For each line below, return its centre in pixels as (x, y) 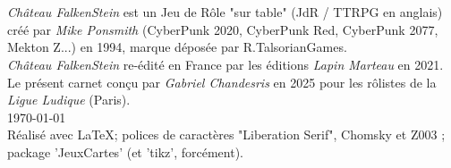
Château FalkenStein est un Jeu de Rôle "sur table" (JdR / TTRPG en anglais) (225, 12)
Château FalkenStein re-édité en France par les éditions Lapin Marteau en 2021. (225, 64)
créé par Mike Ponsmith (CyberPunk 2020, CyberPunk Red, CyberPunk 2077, (223, 29)
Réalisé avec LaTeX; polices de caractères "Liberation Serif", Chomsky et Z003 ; (226, 134)
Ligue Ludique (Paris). (69, 100)
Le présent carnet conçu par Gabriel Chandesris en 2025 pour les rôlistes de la (222, 82)
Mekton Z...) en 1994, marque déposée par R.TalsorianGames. (177, 47)
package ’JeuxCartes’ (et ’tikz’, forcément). (125, 151)
